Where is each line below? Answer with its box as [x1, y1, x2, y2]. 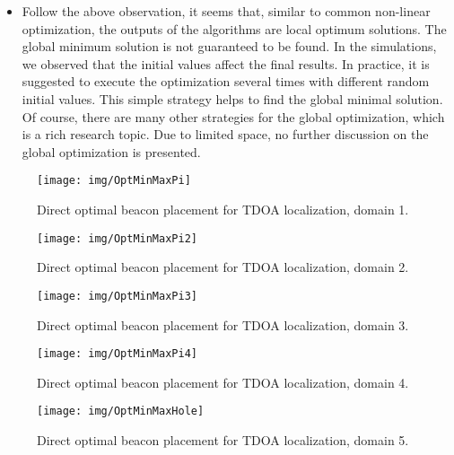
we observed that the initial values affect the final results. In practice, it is [22, 54, 430, 73]
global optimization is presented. [22, 142, 201, 161]
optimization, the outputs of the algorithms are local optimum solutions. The [22, 19, 447, 38]
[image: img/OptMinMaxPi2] [37, 232, 197, 245]
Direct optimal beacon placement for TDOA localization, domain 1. [37, 200, 409, 218]
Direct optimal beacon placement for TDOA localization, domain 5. [37, 431, 409, 449]
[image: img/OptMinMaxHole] [37, 405, 205, 418]
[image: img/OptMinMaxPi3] [37, 289, 197, 302]
